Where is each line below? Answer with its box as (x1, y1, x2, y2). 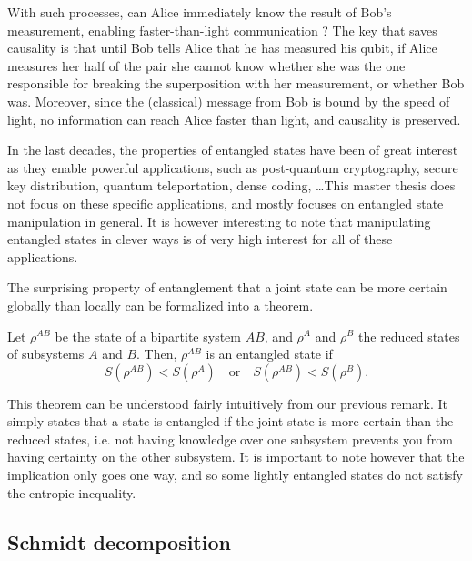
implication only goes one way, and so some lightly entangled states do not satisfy (7, 465, 464, 484)
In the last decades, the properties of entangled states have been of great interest (7, 140, 458, 159)
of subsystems (7, 344, 85, 363)
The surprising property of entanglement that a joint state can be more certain (7, 278, 447, 297)
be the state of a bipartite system (55, 326, 241, 345)
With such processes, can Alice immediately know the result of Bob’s (7, 3, 392, 21)
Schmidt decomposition (7, 527, 231, 556)
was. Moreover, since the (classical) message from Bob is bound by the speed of (7, 91, 450, 110)
